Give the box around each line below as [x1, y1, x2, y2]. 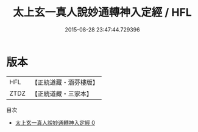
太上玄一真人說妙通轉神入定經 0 [15, 119, 96, 126]
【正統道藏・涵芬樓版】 [31, 78, 99, 87]
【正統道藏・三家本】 [31, 89, 93, 97]
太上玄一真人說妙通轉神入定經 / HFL [13, 5, 192, 19]
